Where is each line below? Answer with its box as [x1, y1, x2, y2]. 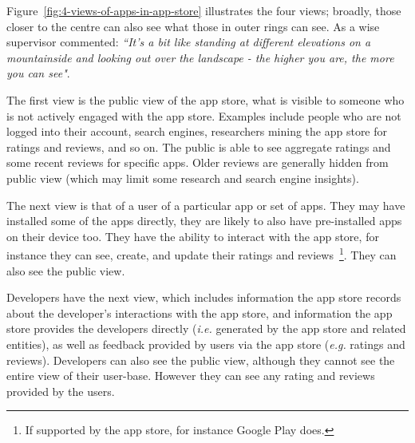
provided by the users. [6, 382, 115, 399]
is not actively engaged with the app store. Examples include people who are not [6, 107, 401, 124]
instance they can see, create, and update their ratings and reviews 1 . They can [6, 244, 397, 263]
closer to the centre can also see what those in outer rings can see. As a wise [6, 18, 380, 34]
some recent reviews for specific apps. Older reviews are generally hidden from [6, 154, 389, 171]
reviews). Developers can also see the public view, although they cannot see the [6, 351, 395, 368]
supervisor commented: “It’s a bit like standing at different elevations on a [6, 34, 371, 50]
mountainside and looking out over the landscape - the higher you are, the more [6, 49, 394, 65]
